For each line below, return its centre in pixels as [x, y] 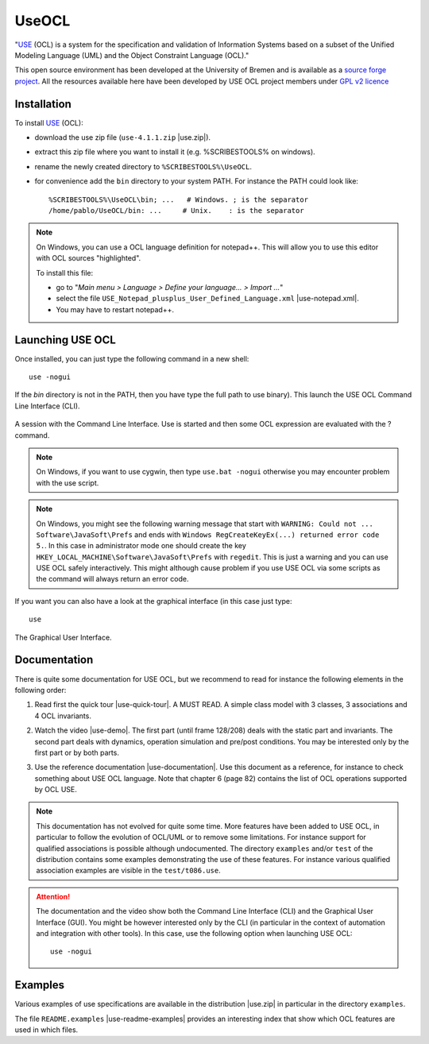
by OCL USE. [56, 790]
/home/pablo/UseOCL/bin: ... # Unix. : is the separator [177, 210]
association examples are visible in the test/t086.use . [129, 871]
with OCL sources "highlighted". [89, 258]
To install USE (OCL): [49, 122]
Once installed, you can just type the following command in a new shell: [132, 358]
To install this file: [65, 273]
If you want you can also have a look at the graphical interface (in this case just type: [153, 601]
